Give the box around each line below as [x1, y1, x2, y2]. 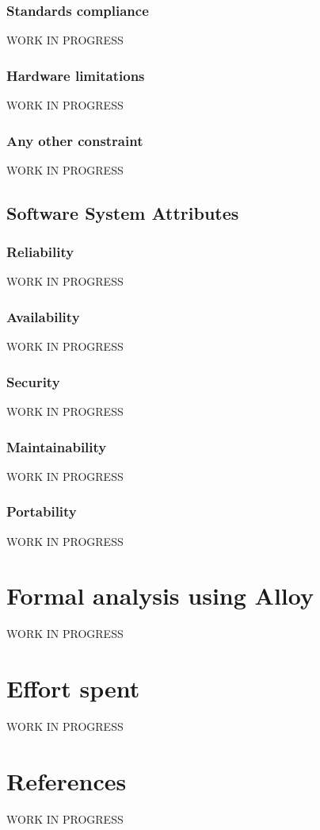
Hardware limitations [6, 65, 145, 85]
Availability [6, 306, 80, 326]
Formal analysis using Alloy [6, 579, 314, 612]
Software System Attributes [6, 200, 239, 225]
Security [6, 371, 60, 391]
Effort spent [6, 672, 140, 705]
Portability [6, 501, 77, 521]
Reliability [6, 242, 74, 262]
